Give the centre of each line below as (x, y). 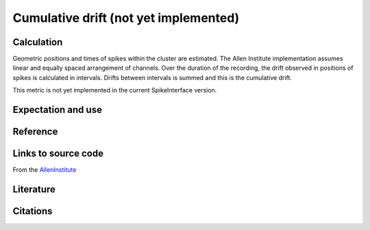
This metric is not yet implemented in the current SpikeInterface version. (115, 90)
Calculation (38, 42)
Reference (35, 132)
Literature (34, 189)
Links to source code (58, 154)
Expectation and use (58, 110)
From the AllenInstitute (45, 170)
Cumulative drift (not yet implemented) (126, 18)
